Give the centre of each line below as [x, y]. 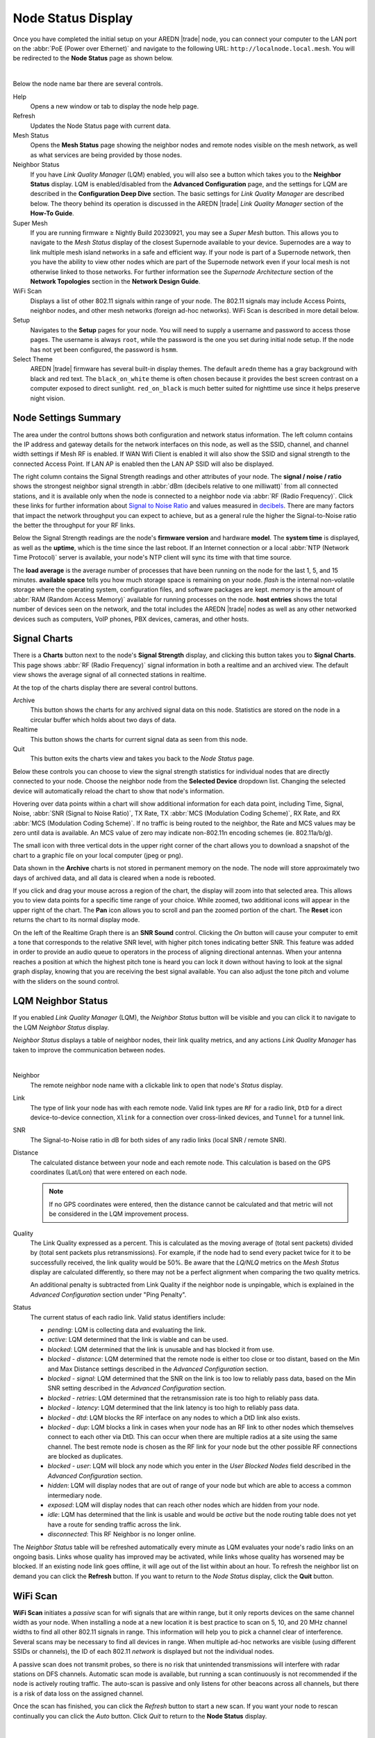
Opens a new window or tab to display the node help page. [115, 106]
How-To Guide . [52, 213]
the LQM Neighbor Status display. [61, 1027]
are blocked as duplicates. [85, 1456]
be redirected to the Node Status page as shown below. [93, 58]
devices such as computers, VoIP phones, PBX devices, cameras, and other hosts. [131, 619]
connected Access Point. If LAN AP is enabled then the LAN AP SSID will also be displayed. [143, 464]
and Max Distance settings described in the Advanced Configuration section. [158, 1369]
